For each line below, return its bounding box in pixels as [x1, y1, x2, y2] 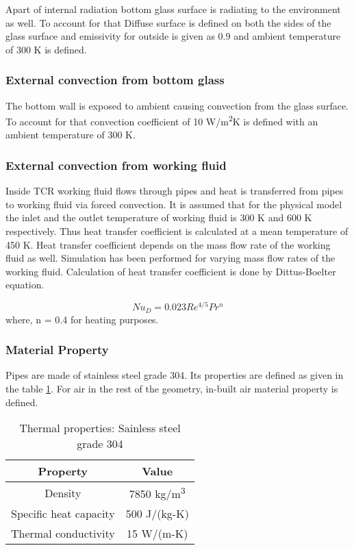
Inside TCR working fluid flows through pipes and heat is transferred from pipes [5, 184, 344, 198]
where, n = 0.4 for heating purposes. [5, 312, 159, 326]
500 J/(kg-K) [125, 505, 189, 522]
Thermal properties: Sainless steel [19, 420, 181, 436]
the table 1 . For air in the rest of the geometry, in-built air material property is [5, 381, 338, 395]
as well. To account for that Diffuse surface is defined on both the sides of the [5, 15, 331, 29]
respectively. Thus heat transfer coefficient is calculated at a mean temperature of [5, 224, 349, 238]
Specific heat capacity [11, 505, 115, 522]
